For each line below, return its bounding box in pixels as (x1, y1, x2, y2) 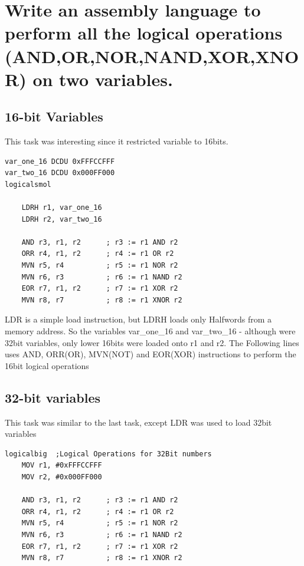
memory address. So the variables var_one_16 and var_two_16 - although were (5, 325, 296, 337)
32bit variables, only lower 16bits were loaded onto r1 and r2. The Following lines (5, 336, 299, 348)
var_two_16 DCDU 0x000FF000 (5, 169, 115, 177)
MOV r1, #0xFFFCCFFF (21, 461, 102, 470)
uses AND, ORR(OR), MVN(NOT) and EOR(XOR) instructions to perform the (5, 348, 296, 360)
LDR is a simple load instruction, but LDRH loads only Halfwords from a (5, 313, 272, 325)
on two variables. (32, 67, 173, 91)
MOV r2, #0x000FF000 (21, 473, 102, 481)
